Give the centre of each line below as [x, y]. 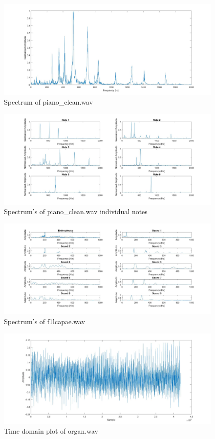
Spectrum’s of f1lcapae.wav [44, 321]
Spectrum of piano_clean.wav [49, 101]
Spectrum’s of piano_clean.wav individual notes [76, 211]
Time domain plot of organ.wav [51, 431]
